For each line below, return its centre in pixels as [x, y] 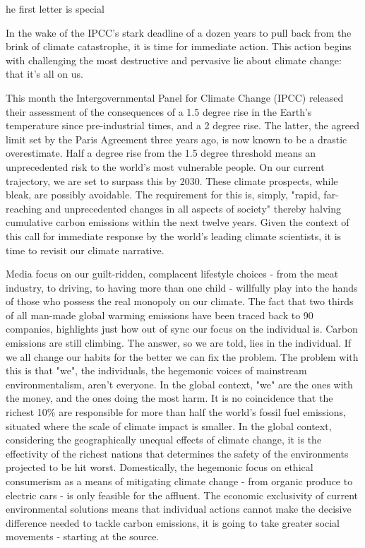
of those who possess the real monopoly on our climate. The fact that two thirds [180, 301]
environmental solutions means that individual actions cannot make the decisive [179, 509]
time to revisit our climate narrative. [85, 250]
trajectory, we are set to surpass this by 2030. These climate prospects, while [172, 180]
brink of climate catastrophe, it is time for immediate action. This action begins [179, 46]
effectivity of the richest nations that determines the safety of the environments [177, 453]
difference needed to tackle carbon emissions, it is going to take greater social [173, 522]
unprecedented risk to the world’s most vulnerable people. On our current [165, 166]
